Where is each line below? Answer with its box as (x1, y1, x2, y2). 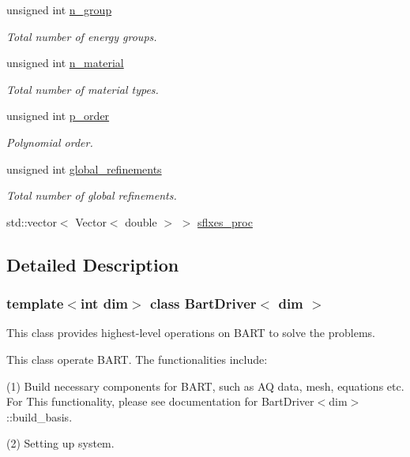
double (125, 213, 157, 230)
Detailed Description (6, 252, 179, 276)
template (6, 294, 64, 313)
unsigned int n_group (6, 2, 112, 17)
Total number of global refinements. (6, 187, 177, 204)
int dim (80, 294, 129, 313)
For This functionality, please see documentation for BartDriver (6, 393, 314, 410)
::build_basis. (6, 408, 73, 425)
